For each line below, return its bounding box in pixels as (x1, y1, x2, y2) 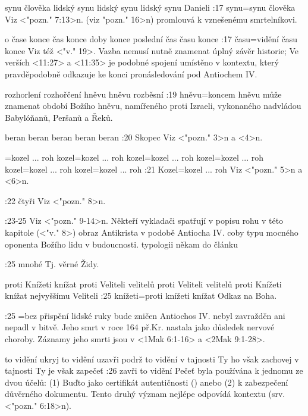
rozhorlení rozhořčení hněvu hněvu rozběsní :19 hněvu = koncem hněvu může (5, 87, 282, 100)
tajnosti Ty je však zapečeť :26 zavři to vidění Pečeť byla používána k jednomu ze (5, 364, 303, 377)
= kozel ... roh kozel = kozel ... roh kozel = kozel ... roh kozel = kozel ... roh (5, 151, 264, 163)
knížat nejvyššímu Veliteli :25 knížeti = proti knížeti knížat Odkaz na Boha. (5, 289, 277, 302)
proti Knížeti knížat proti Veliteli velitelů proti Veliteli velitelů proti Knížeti (5, 277, 282, 290)
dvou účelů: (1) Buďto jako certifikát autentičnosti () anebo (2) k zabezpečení (5, 376, 288, 388)
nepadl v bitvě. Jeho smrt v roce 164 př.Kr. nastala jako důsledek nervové (5, 321, 275, 333)
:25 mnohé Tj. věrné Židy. (5, 258, 99, 270)
